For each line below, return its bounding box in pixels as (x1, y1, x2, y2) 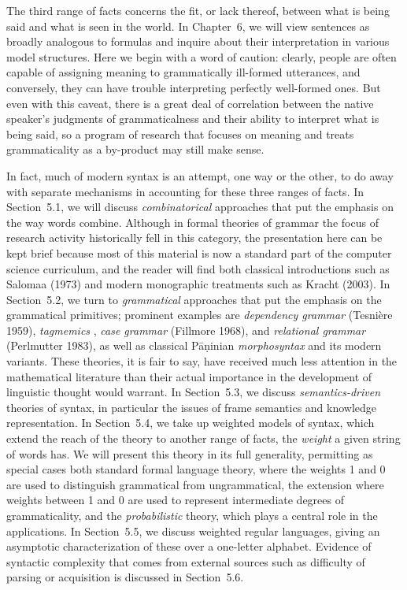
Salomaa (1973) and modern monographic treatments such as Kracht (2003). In (6, 276, 390, 292)
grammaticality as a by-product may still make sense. (6, 141, 265, 158)
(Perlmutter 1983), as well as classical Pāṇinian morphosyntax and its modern (6, 337, 382, 354)
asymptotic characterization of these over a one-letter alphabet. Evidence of (6, 538, 372, 555)
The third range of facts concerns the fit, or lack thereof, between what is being (6, 2, 390, 18)
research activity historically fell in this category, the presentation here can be (6, 229, 383, 246)
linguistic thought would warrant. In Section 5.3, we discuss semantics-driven (6, 384, 381, 400)
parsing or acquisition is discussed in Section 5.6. (6, 569, 244, 585)
